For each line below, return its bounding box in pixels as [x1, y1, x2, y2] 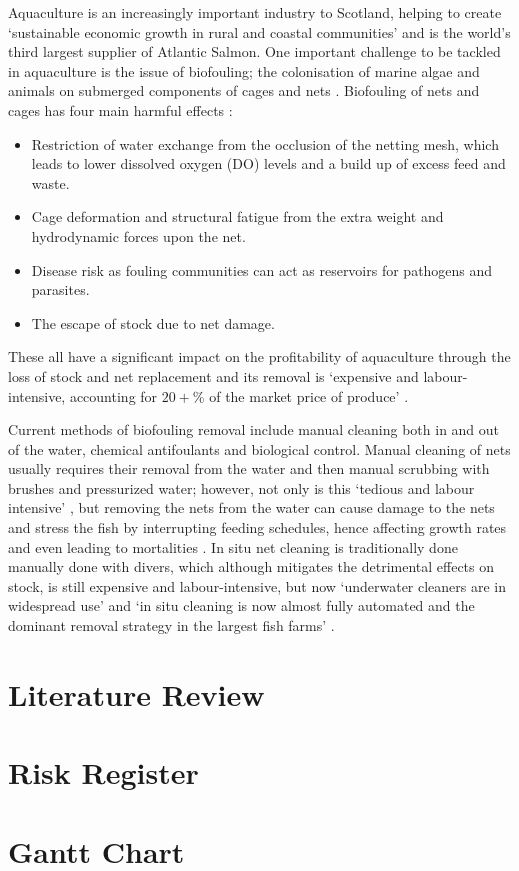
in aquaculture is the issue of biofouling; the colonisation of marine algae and [8, 60, 480, 81]
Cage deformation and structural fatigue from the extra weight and [31, 206, 444, 227]
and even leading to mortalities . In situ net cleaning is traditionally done [8, 536, 458, 557]
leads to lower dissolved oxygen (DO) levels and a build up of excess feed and [31, 153, 506, 174]
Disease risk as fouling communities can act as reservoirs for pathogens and [31, 259, 493, 280]
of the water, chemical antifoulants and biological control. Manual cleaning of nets [8, 438, 511, 459]
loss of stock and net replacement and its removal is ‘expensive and [8, 365, 419, 386]
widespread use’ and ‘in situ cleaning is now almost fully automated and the [8, 595, 475, 616]
